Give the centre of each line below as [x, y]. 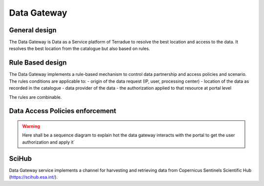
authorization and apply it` [49, 142]
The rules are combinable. [35, 97]
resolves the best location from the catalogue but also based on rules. [79, 48]
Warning [31, 126]
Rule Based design [38, 63]
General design [33, 30]
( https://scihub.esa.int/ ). [33, 177]
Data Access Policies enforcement [63, 111]
